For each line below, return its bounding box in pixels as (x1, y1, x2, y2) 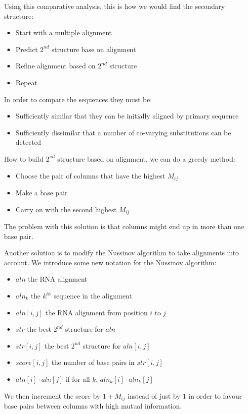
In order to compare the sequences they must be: (4, 94, 152, 104)
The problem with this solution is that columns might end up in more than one (4, 221, 245, 232)
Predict (15, 44, 38, 54)
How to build (4, 153, 44, 164)
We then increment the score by (4, 390, 100, 401)
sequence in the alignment (53, 291, 132, 300)
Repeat (15, 77, 38, 87)
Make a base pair (15, 187, 68, 197)
